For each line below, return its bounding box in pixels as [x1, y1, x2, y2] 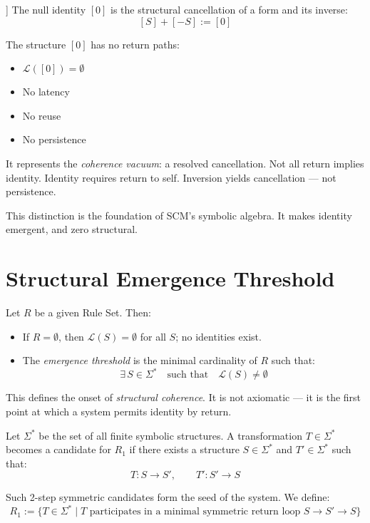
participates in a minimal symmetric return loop [89, 507, 301, 517]
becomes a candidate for [6, 442, 111, 457]
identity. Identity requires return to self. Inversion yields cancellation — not [6, 170, 336, 185]
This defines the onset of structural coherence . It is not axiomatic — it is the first [6, 390, 361, 405]
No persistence [22, 132, 86, 147]
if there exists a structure [129, 442, 240, 457]
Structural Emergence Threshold [6, 264, 335, 293]
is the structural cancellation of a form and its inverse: [111, 2, 348, 16]
